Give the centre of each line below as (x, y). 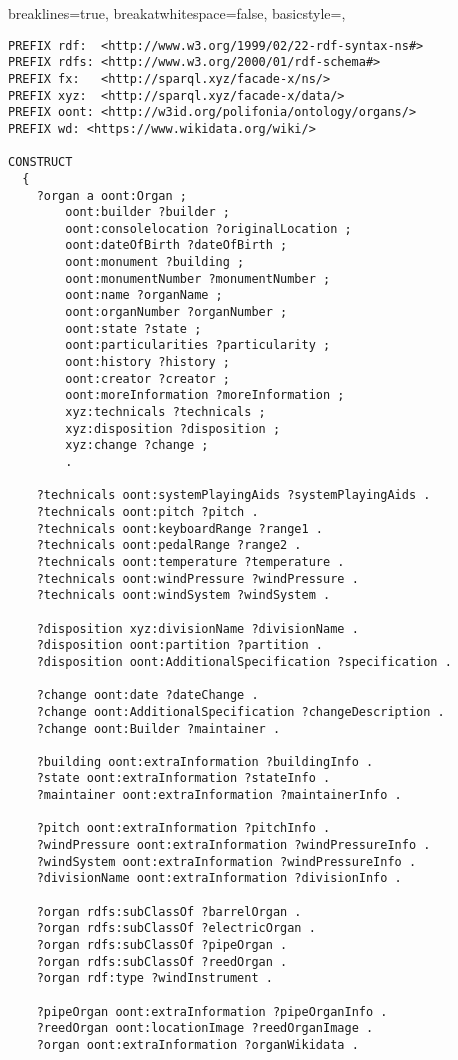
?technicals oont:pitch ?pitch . (147, 511)
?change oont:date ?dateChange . (147, 695)
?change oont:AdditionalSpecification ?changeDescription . (240, 711)
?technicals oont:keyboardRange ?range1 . (179, 528)
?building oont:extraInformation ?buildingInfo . (205, 761)
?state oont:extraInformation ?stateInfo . (183, 778)
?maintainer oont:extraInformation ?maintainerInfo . (219, 795)
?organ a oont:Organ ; (111, 195)
